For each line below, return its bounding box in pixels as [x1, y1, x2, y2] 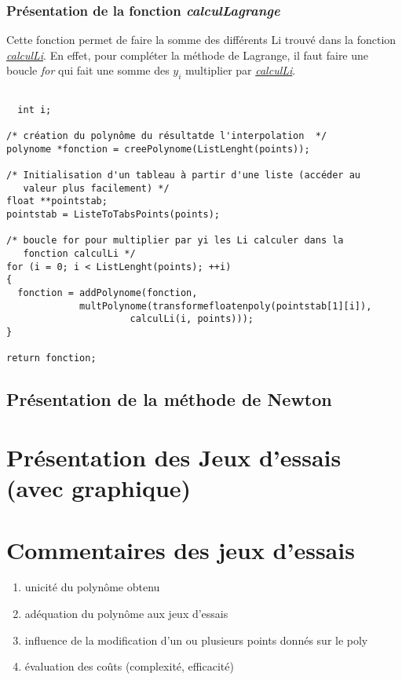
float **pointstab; [6, 196, 108, 207]
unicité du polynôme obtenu [24, 579, 160, 595]
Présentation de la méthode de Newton [6, 387, 332, 411]
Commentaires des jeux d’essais [6, 533, 355, 565]
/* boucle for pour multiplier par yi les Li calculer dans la [6, 235, 344, 247]
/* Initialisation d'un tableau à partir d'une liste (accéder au [6, 170, 361, 181]
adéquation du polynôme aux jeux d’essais [24, 605, 228, 622]
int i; [17, 104, 52, 115]
